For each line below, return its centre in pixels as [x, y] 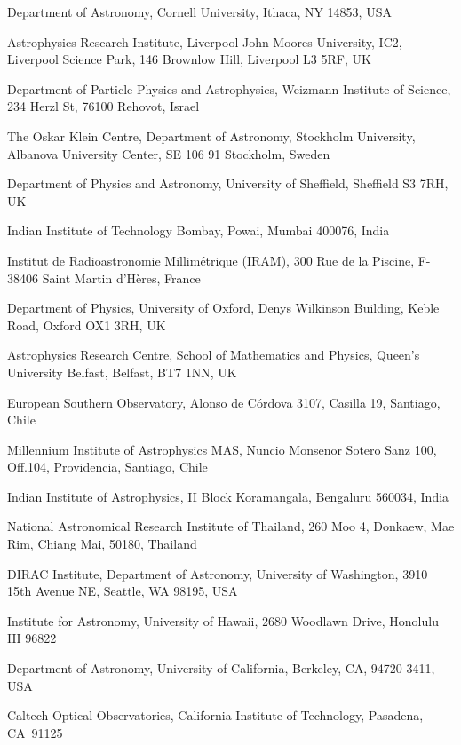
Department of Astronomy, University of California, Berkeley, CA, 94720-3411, [221, 668]
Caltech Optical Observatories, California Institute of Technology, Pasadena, [215, 715]
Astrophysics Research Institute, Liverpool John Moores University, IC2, [205, 41]
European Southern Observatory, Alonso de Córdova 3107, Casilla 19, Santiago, [224, 402]
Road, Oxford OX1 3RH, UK [87, 325]
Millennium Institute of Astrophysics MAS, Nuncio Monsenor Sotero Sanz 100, [222, 449]
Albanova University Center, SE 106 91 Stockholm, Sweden [169, 153]
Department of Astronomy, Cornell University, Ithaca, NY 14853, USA [199, 12]
